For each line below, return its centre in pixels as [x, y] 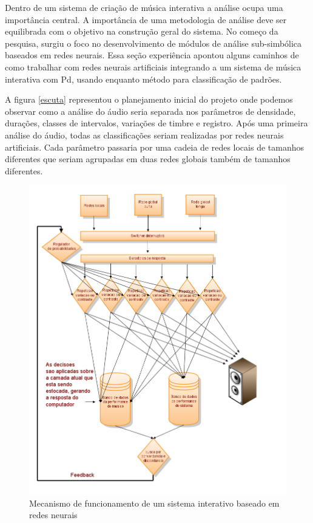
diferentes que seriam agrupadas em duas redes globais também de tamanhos [148, 159]
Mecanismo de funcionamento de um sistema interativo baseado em [154, 503]
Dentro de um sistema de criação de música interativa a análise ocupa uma [144, 7]
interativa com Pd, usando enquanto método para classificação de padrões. [143, 79]
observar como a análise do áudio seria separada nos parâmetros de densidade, [150, 111]
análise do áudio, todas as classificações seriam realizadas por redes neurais [144, 135]
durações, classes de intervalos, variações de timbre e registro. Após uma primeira [156, 123]
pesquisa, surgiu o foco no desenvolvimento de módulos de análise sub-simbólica [153, 43]
